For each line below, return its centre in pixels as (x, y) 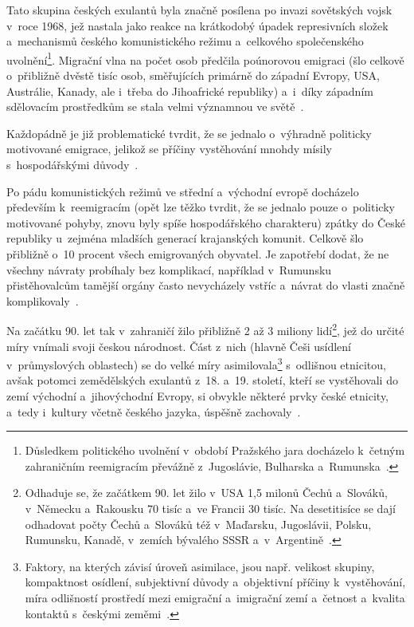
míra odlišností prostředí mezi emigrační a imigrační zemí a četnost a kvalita (215, 597)
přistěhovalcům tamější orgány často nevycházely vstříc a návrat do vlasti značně (206, 285)
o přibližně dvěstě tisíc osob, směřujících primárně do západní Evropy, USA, (193, 75)
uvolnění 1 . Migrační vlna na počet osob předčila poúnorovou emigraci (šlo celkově (205, 58)
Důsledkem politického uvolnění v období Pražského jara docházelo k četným (215, 450)
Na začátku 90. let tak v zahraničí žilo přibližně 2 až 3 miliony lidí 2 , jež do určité (205, 329)
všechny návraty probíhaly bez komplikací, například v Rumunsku (169, 269)
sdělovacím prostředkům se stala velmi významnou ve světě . (155, 106)
